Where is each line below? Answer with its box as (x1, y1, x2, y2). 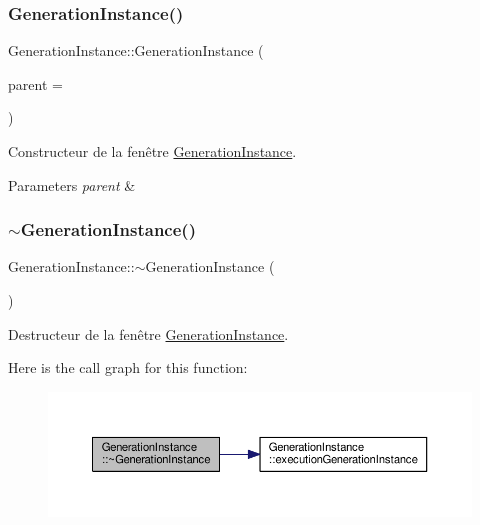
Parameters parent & (8, 174, 136, 195)
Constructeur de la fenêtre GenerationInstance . (8, 141, 297, 161)
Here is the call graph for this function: (8, 357, 248, 378)
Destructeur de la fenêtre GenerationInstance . (8, 323, 289, 344)
